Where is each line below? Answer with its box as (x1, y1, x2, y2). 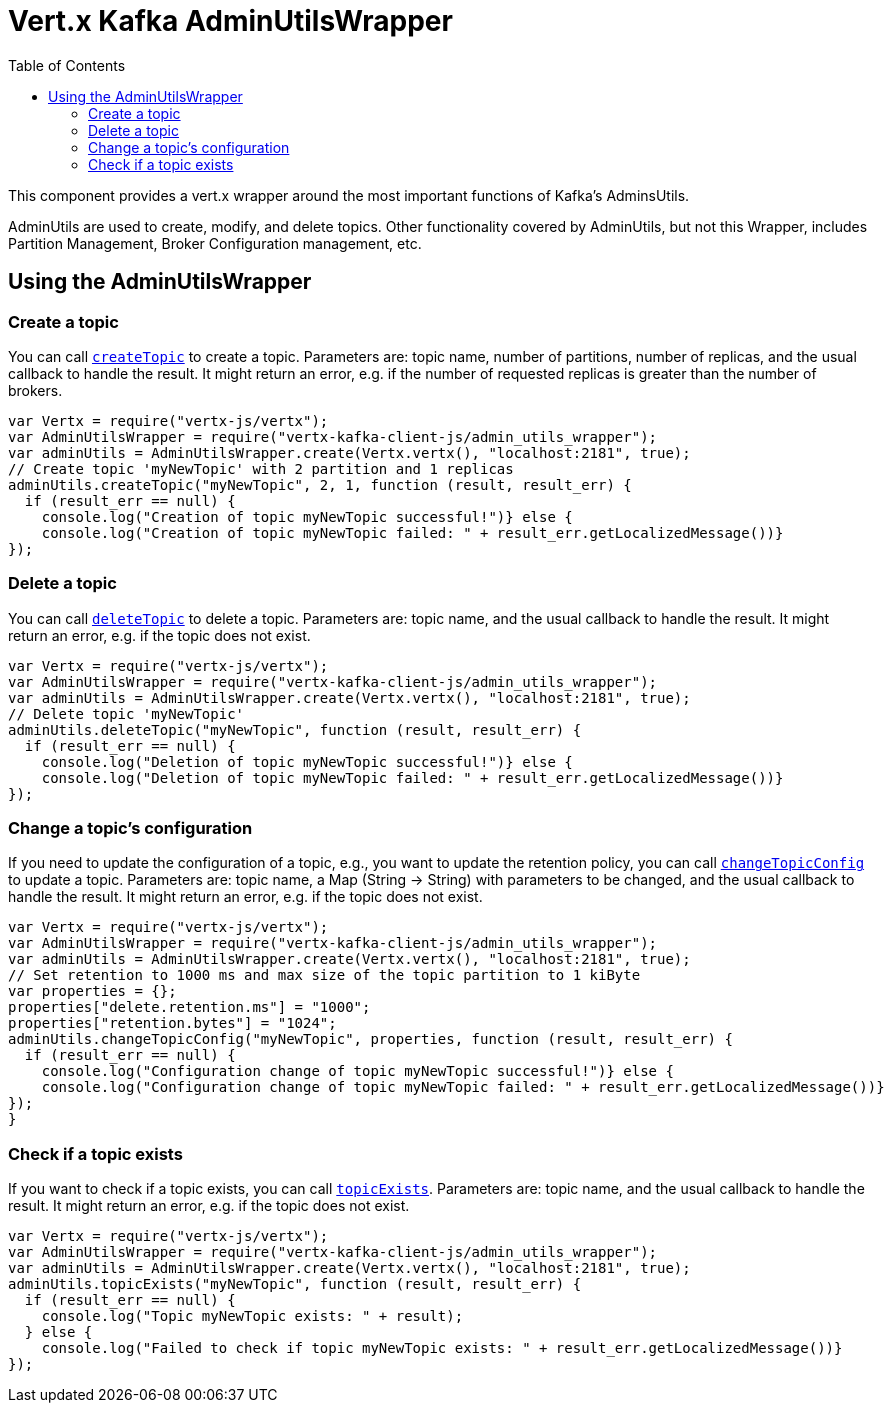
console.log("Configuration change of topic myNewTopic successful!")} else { (41, 1063, 674, 1080)
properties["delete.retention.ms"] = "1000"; (8, 999, 371, 1016)
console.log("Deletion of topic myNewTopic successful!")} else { (41, 753, 573, 770)
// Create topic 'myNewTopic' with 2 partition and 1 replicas (8, 460, 514, 477)
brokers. (8, 381, 63, 399)
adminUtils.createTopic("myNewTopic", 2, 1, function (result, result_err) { (8, 476, 632, 493)
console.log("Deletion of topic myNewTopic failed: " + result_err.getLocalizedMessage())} (41, 769, 784, 786)
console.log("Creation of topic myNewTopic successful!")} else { (41, 508, 573, 525)
